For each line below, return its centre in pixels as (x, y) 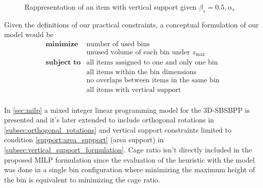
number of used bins (118, 44)
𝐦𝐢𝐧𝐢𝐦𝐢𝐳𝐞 (62, 44)
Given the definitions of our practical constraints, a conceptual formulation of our (131, 24)
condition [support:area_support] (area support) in (84, 139)
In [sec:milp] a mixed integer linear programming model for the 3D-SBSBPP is (127, 109)
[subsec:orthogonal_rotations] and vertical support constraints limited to (118, 129)
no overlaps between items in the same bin (153, 80)
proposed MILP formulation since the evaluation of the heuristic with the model (129, 159)
